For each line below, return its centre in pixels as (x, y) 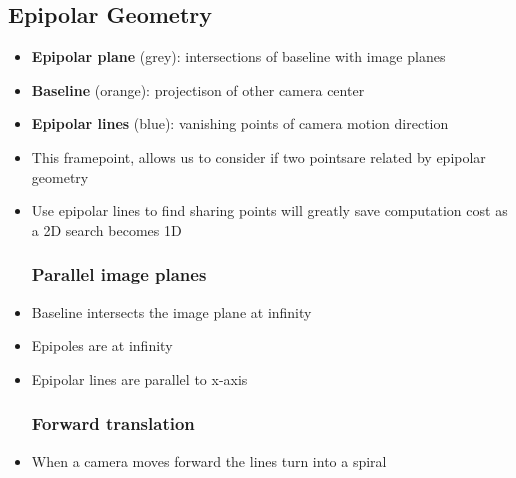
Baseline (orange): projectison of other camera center (198, 89)
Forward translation (113, 423)
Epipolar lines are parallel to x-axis (139, 378)
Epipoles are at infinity (102, 345)
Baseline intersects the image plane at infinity (171, 311)
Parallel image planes (119, 274)
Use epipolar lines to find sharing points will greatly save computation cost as (269, 210)
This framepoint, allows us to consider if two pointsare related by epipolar (258, 156)
